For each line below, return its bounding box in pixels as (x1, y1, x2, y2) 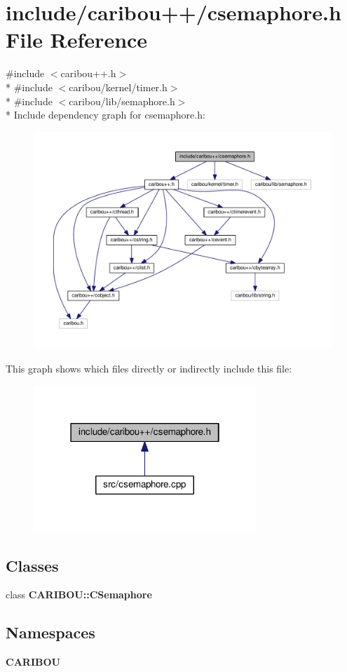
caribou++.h (60, 66, 116, 81)
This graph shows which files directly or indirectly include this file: (6, 361, 292, 375)
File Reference (6, 25, 148, 54)
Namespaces (6, 621, 95, 643)
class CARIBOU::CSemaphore (6, 587, 152, 602)
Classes (6, 554, 59, 576)
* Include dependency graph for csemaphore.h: (6, 107, 205, 122)
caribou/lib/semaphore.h (69, 93, 175, 108)
